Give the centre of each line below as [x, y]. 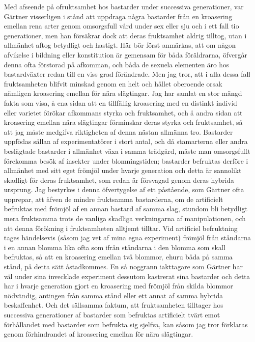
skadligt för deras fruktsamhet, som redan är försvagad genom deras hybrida [119, 180]
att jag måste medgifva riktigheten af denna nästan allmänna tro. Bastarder [118, 131]
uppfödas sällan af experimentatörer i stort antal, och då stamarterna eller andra [126, 141]
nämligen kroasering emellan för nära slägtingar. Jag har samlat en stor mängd [123, 93]
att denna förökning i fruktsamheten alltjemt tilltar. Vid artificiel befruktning [121, 228]
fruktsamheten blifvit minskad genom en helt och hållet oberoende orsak [113, 83]
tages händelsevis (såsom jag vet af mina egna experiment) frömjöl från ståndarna [127, 238]
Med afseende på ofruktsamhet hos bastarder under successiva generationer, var [124, 6]
